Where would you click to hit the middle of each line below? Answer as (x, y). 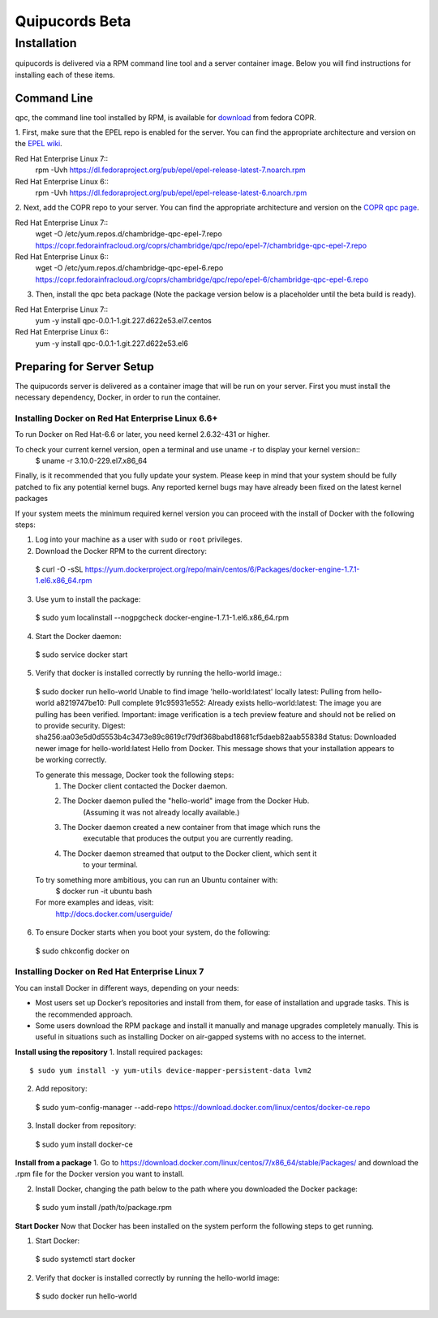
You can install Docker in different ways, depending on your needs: (127, 987)
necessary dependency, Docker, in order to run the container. (118, 397)
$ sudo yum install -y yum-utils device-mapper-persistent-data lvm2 (171, 1071)
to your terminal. (110, 865)
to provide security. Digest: (80, 725)
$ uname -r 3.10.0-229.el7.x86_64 (91, 460)
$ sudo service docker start (82, 655)
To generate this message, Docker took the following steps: (135, 775)
